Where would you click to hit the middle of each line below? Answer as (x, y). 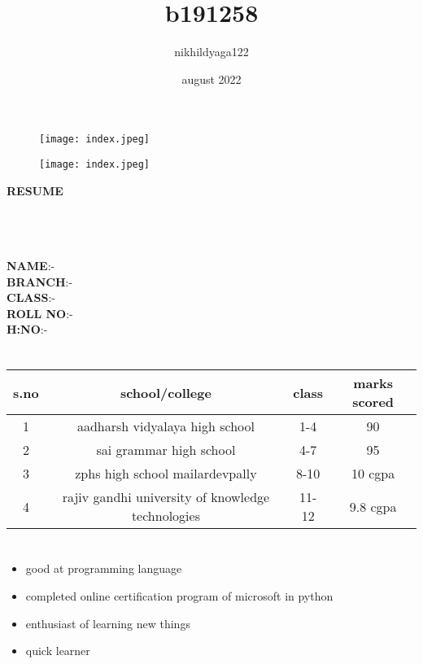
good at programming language (104, 568)
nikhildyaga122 (211, 52)
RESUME (35, 190)
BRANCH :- (40, 281)
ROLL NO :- (40, 313)
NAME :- (31, 265)
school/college (166, 392)
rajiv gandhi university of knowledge (166, 497)
